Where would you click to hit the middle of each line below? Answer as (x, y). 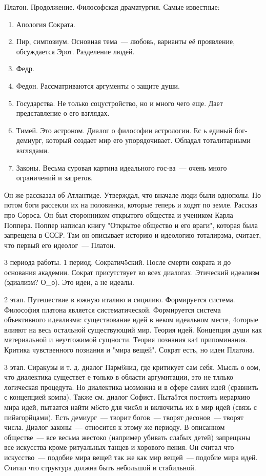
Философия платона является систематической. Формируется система (112, 309)
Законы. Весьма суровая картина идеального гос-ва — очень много (121, 167)
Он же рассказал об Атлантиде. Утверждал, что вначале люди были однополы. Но (133, 194)
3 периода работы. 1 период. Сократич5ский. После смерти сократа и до (118, 262)
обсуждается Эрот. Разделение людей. (75, 51)
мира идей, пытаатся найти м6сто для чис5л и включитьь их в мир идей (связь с (131, 407)
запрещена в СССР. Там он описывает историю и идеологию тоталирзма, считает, (133, 235)
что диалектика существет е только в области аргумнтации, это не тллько (119, 377)
